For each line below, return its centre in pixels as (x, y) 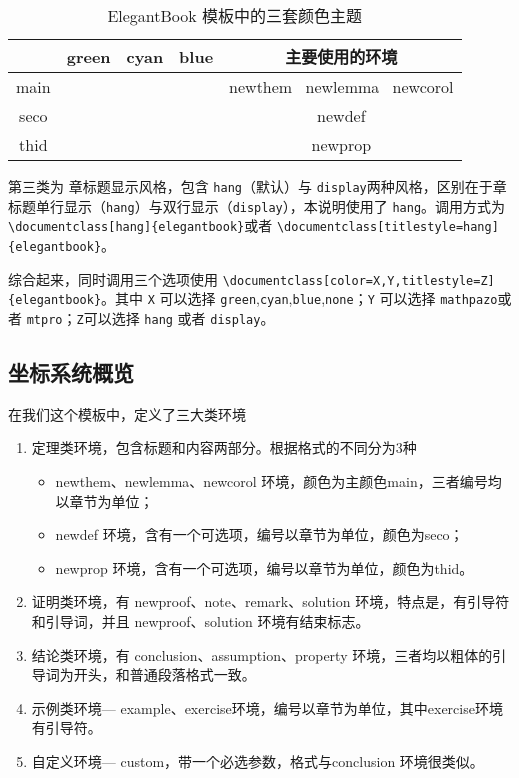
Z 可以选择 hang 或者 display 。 (175, 317)
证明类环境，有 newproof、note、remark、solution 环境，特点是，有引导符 (270, 601)
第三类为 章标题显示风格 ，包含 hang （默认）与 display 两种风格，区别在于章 (257, 186)
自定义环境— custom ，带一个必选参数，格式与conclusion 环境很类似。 (257, 760)
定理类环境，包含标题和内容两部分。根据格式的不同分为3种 (224, 447)
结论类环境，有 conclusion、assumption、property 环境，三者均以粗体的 (262, 654)
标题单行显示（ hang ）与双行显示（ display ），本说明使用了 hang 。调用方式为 (257, 205)
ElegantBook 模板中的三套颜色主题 (235, 15)
